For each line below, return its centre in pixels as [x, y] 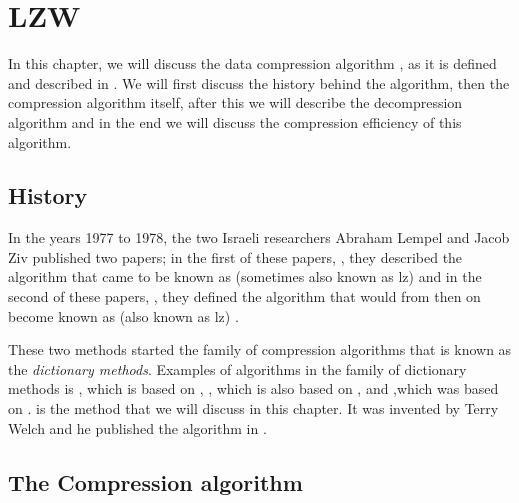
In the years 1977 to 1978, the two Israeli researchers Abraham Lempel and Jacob [259, 237]
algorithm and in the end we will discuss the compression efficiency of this [235, 121]
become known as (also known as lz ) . [123, 315]
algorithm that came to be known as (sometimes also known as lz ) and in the [245, 276]
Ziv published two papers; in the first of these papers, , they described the [235, 256]
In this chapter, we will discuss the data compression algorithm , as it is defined [252, 63]
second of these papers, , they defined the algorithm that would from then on [244, 296]
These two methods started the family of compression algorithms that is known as [260, 349]
